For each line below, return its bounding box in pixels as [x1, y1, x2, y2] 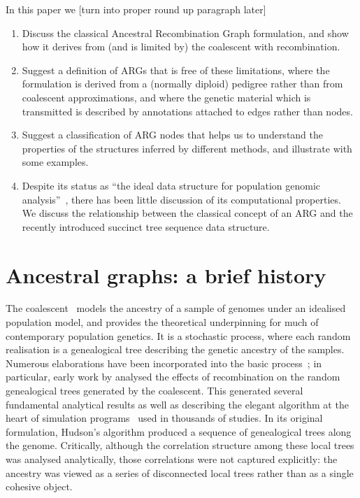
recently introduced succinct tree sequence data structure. [22, 219, 270, 234]
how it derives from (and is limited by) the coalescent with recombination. [22, 39, 340, 54]
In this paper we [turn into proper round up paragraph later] [6, 2, 266, 16]
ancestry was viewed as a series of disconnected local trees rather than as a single [6, 465, 354, 480]
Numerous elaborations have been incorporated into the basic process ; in [6, 355, 322, 370]
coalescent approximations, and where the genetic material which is [22, 90, 311, 104]
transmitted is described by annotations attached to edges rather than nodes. [22, 104, 353, 118]
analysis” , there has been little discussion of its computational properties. [22, 192, 341, 206]
